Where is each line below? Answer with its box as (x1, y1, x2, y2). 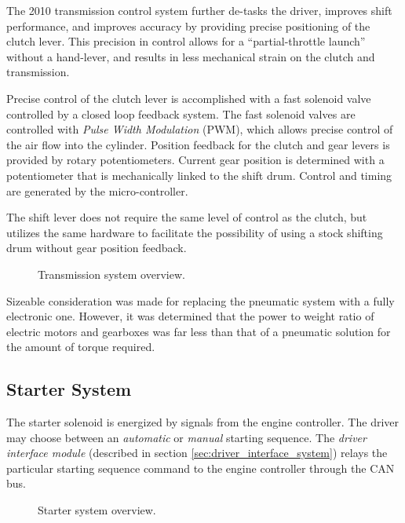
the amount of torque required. (6, 338, 155, 355)
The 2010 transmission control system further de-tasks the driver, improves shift (6, 2, 392, 18)
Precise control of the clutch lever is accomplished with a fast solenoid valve (6, 90, 371, 106)
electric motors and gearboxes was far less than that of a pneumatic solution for (6, 323, 391, 339)
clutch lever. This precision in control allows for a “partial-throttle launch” (6, 33, 366, 49)
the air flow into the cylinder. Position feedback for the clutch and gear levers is (6, 136, 390, 152)
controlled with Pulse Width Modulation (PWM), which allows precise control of (6, 121, 393, 137)
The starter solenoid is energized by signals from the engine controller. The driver (6, 414, 400, 430)
